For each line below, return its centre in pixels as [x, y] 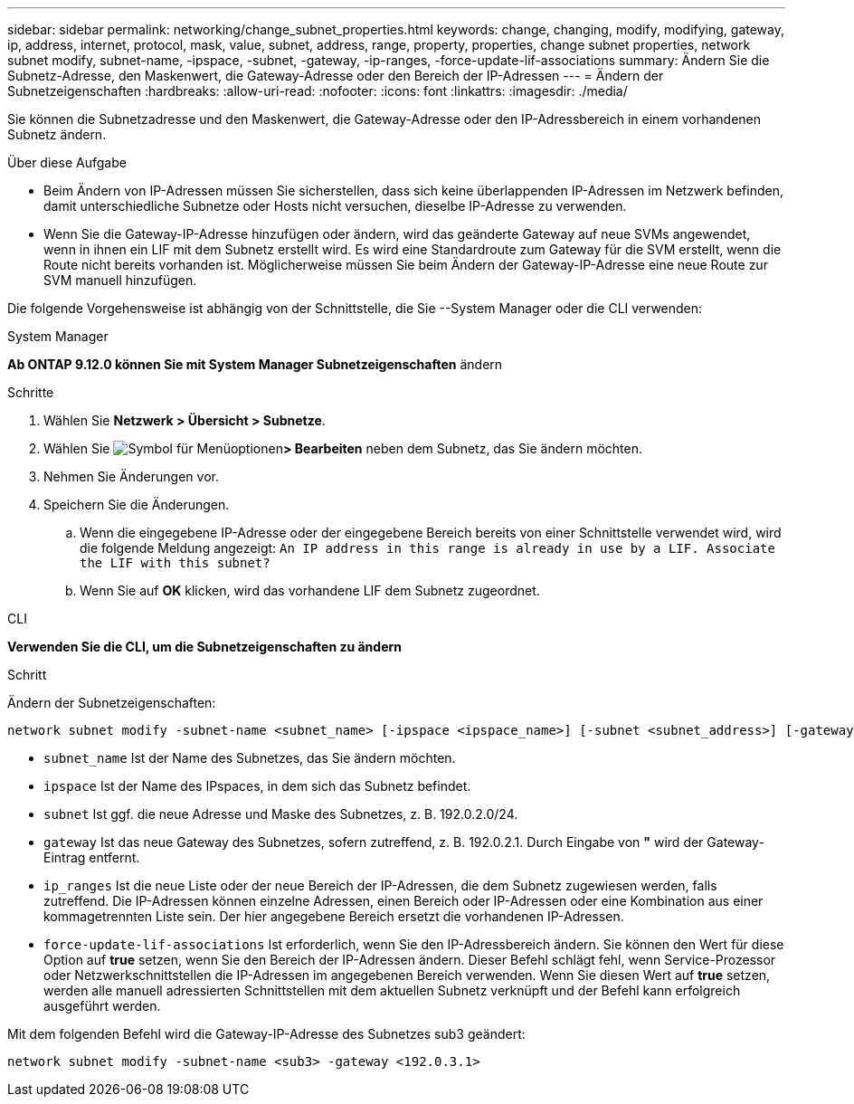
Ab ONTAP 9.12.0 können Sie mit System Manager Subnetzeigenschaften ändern [255, 364]
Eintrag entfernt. [92, 857]
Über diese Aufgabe [67, 162]
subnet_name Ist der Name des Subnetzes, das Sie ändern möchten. [250, 758]
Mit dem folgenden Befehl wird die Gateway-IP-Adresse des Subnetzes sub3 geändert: [266, 1034]
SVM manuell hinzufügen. [120, 280]
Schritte [31, 392]
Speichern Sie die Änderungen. [137, 504]
